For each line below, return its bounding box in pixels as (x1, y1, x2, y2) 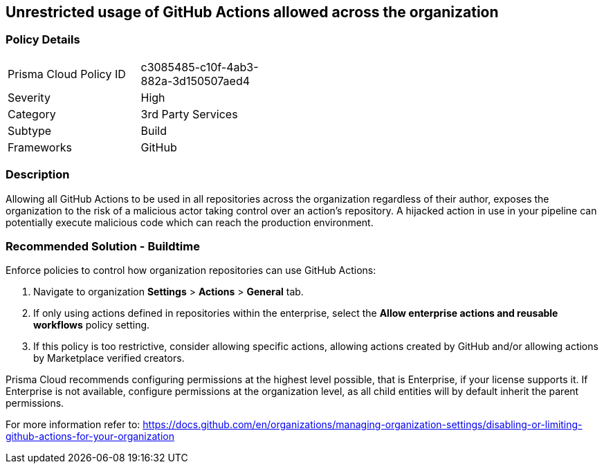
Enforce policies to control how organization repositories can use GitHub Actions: (6, 264, 376, 277)
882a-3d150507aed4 (140, 73, 250, 88)
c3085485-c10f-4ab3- (140, 59, 259, 74)
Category (8, 107, 56, 121)
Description (6, 167, 70, 182)
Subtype (8, 123, 52, 138)
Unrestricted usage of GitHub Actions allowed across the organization (6, 3, 499, 21)
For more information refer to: (6, 419, 140, 431)
